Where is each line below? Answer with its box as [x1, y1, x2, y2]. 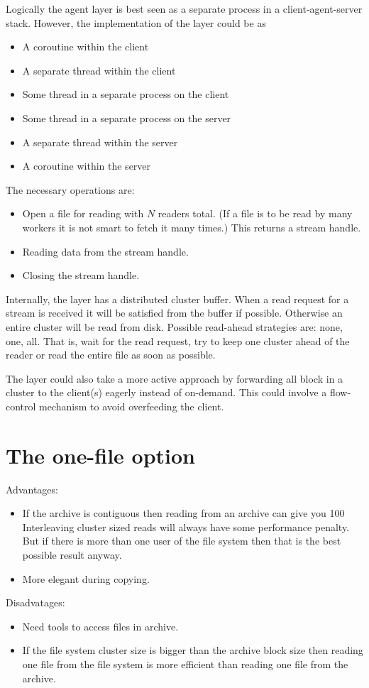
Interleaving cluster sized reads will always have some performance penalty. [22, 519, 350, 534]
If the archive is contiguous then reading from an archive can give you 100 [22, 506, 345, 520]
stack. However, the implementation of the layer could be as [6, 15, 266, 30]
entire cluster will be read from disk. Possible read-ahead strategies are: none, [6, 319, 343, 334]
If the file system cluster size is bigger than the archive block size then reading [22, 643, 363, 657]
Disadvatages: [6, 595, 65, 610]
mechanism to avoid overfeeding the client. [39, 398, 224, 413]
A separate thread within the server [22, 134, 178, 149]
